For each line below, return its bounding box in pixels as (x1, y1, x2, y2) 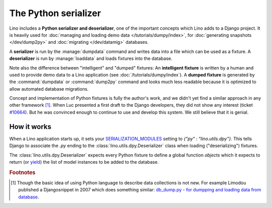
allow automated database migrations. (9, 86, 89, 92)
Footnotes (9, 169, 36, 176)
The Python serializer (9, 8, 101, 19)
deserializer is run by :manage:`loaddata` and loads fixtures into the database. (9, 55, 172, 61)
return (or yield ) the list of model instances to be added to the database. (9, 159, 159, 165)
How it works (9, 122, 51, 131)
